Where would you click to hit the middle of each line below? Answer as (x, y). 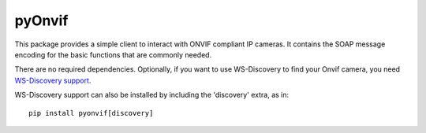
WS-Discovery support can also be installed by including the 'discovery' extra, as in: (152, 95)
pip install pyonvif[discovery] (91, 113)
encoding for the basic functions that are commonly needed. (113, 54)
